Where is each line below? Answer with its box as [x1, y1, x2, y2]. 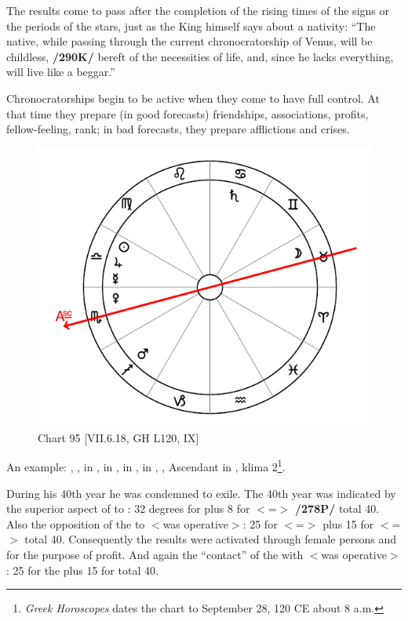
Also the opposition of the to [6, 515, 145, 532]
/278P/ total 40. [295, 500, 380, 517]
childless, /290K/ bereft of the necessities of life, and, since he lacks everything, [6, 48, 394, 64]
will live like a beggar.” [6, 64, 115, 80]
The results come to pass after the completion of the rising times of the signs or [6, 2, 389, 18]
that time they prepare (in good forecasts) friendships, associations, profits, [6, 105, 369, 122]
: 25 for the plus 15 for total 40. [6, 561, 158, 578]
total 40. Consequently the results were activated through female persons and [24, 531, 397, 547]
